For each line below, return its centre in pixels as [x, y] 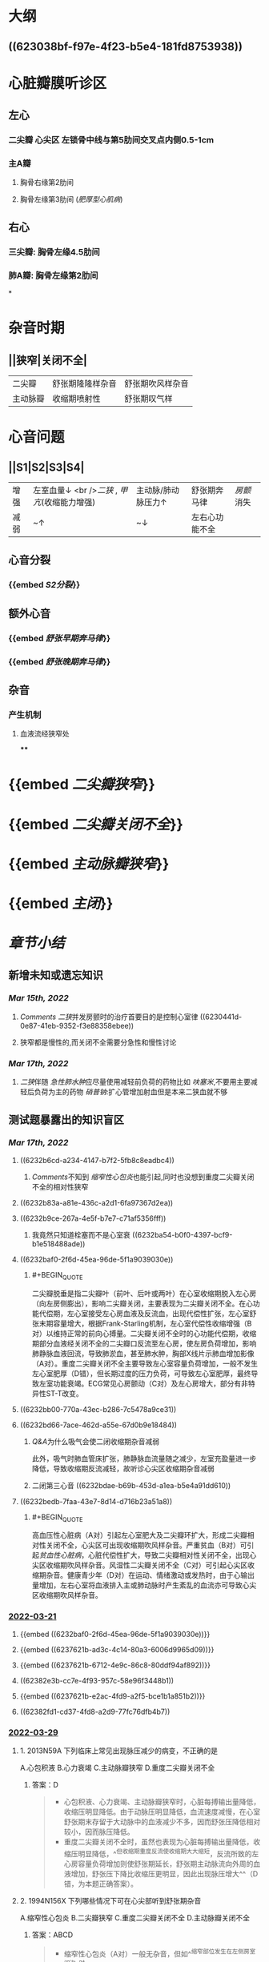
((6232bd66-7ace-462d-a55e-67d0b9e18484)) [98, 1425]
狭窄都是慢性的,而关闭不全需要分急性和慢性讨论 [98, 1042]
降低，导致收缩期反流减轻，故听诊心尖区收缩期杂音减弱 [123, 1468]
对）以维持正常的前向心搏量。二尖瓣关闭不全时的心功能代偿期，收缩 [144, 1333]
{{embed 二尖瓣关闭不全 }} [96, 824]
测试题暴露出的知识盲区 [66, 1119]
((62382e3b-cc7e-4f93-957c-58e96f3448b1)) [97, 1680]
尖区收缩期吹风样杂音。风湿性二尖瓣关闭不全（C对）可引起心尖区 [140, 1565]
